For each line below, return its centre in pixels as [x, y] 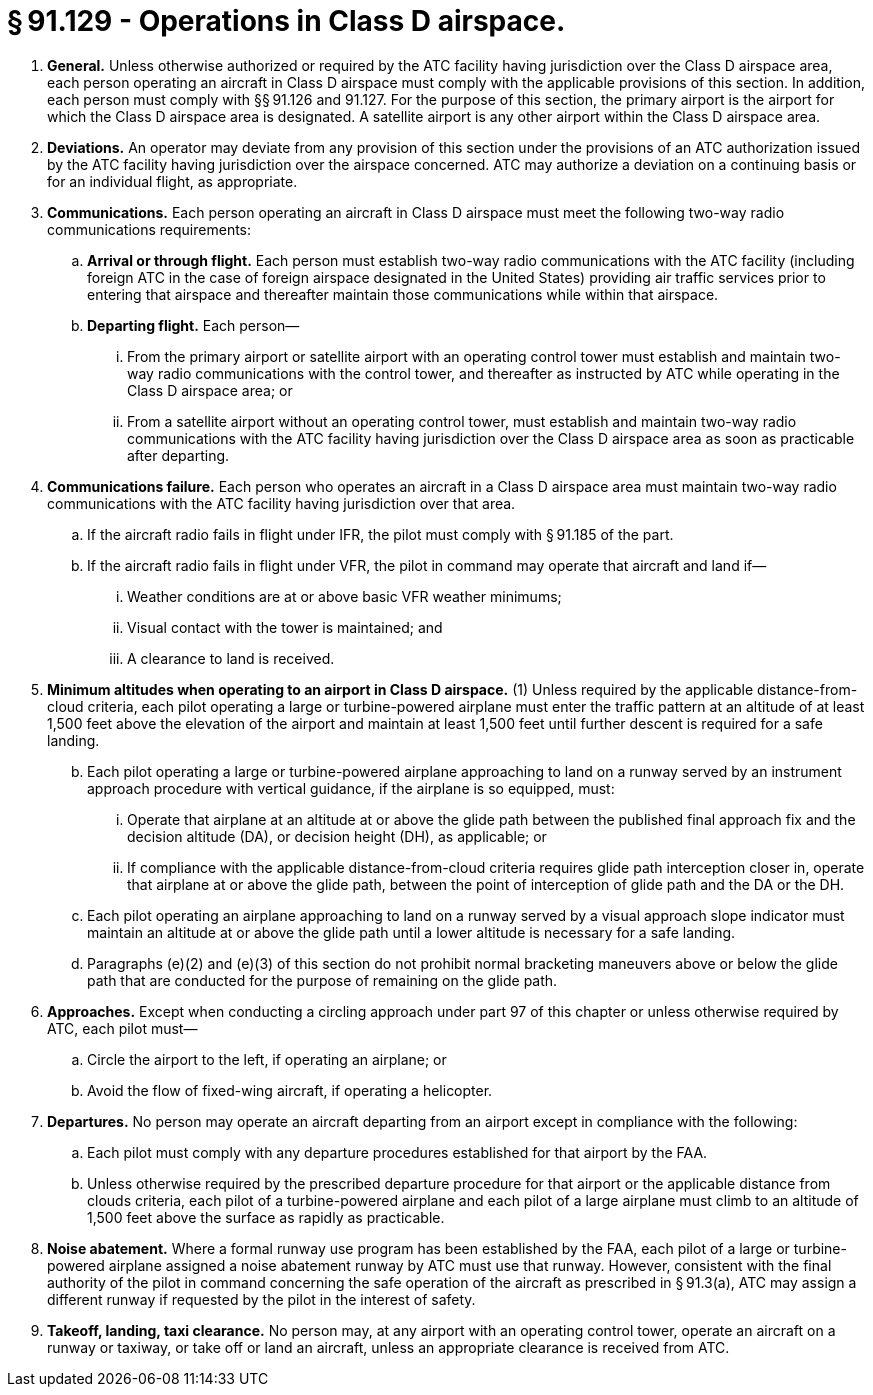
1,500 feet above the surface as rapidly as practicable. [266, 1217]
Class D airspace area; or [210, 390]
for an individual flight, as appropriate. [172, 181]
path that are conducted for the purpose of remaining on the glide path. [322, 980]
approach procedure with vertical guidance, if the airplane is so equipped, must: [351, 788]
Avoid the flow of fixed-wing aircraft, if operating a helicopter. [290, 1090]
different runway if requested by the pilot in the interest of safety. [261, 1299]
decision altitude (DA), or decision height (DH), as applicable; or [337, 836]
